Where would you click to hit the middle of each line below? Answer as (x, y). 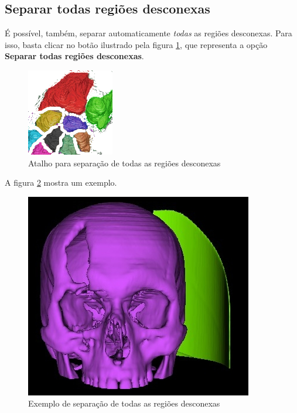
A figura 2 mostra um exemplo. (61, 182)
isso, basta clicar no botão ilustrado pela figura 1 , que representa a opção (136, 44)
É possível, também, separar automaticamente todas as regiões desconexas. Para (148, 33)
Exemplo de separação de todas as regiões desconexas (124, 403)
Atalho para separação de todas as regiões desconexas (124, 163)
